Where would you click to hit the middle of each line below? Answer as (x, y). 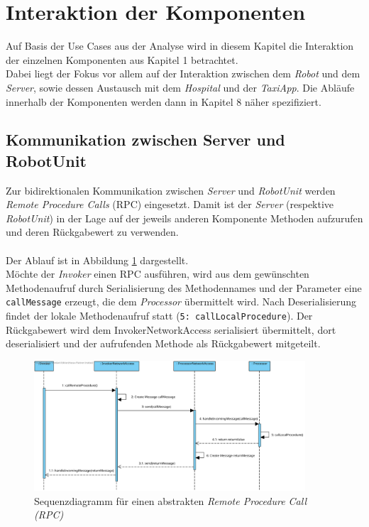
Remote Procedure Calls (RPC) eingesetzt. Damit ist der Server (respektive (170, 204)
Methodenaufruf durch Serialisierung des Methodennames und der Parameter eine (184, 287)
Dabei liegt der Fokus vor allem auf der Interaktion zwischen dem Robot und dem (183, 74)
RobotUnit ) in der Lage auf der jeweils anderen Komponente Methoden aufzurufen (184, 218)
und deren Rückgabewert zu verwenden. (92, 232)
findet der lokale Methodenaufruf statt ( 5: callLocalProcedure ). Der (159, 316)
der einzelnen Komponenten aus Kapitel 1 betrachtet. (122, 59)
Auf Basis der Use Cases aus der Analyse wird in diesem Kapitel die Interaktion (180, 46)
